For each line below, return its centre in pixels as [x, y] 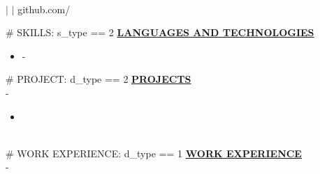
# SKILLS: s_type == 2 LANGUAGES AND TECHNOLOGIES [160, 32]
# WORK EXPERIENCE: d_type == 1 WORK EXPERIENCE [154, 153]
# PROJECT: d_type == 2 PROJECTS [99, 79]
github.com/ [44, 9]
